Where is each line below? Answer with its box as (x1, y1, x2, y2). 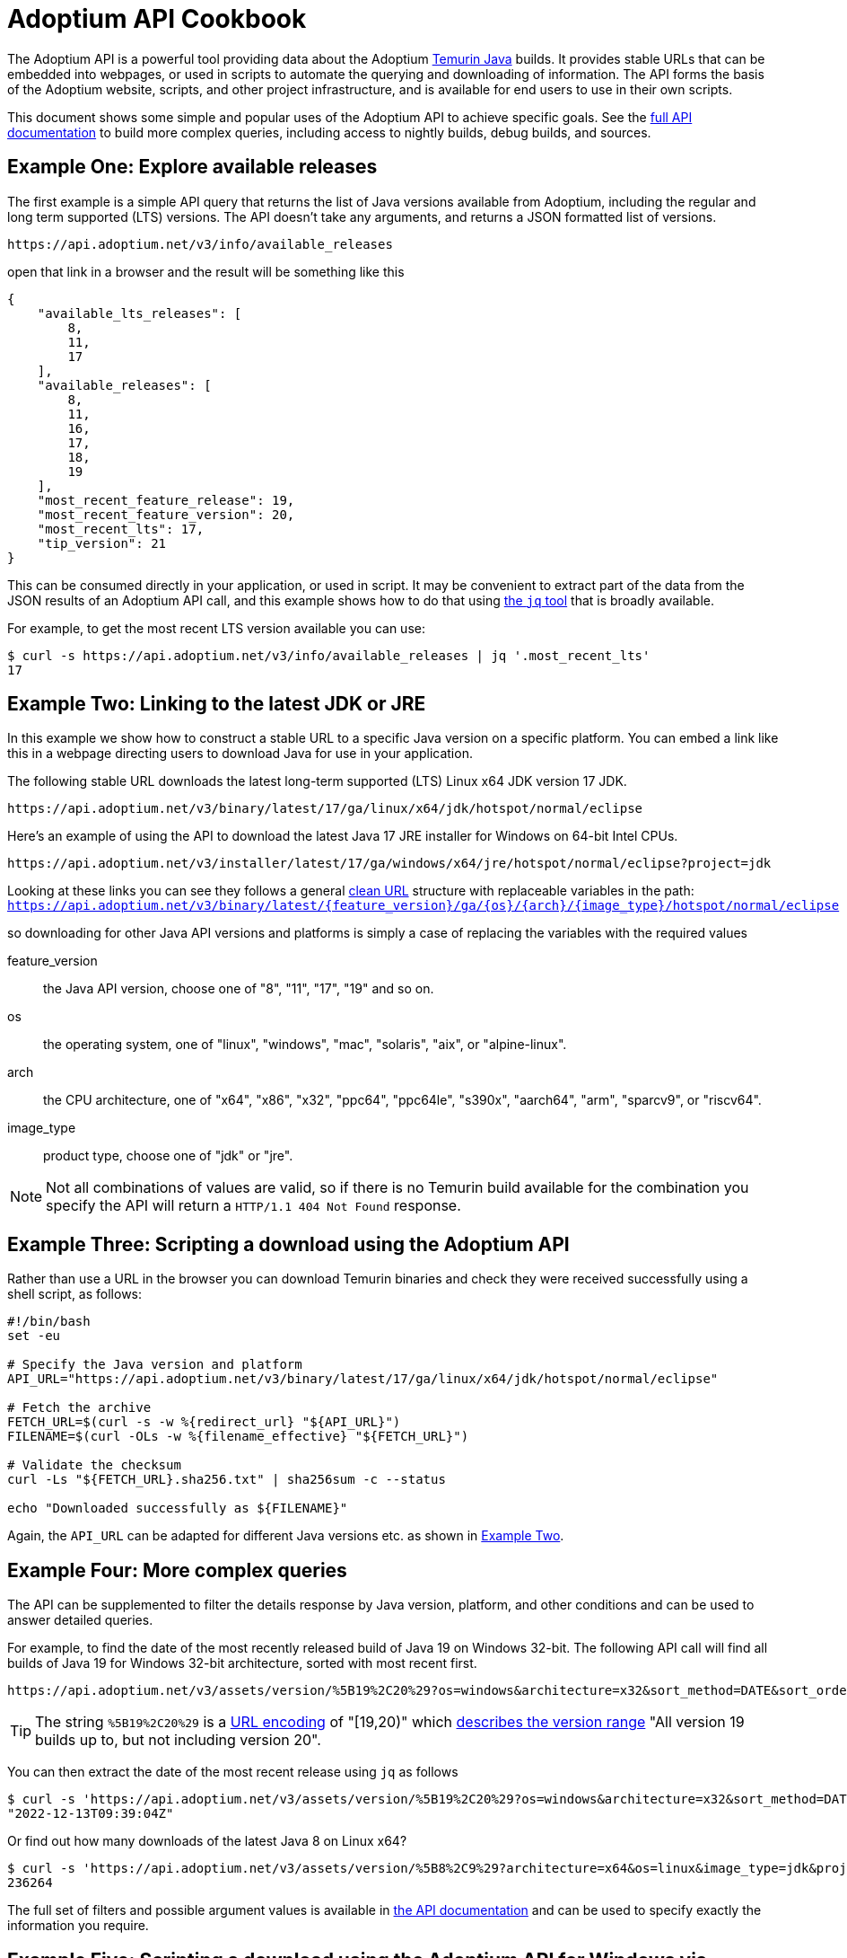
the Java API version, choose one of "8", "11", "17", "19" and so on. (43, 981, 434, 997)
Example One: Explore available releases (7, 155, 378, 179)
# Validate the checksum (7, 1458, 181, 1473)
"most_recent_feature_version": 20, (37, 507, 295, 522)
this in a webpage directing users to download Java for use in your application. (7, 745, 473, 762)
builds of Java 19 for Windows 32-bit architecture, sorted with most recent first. (7, 1655, 477, 1671)
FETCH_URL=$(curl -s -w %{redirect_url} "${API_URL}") (7, 1415, 401, 1430)
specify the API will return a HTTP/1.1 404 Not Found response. (46, 1196, 461, 1215)
